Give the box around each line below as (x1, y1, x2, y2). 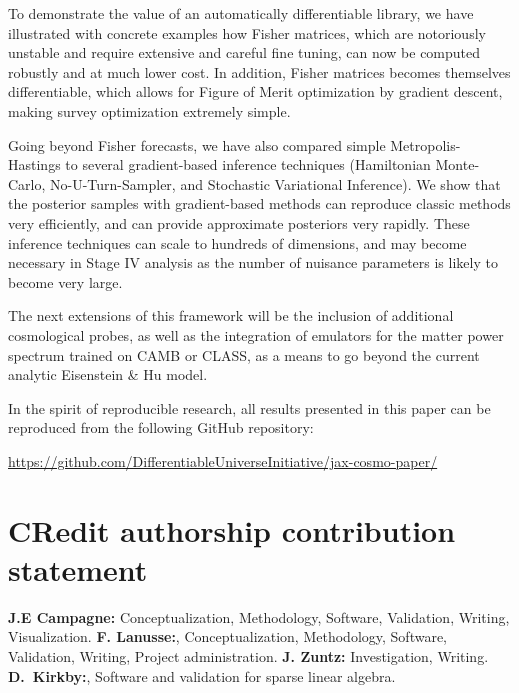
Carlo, (8, 173, 46, 194)
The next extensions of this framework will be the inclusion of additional (8, 305, 454, 326)
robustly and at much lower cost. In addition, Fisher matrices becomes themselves (8, 61, 511, 82)
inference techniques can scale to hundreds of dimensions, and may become (8, 232, 467, 253)
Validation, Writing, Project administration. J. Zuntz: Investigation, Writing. (8, 645, 489, 666)
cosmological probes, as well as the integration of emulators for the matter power (8, 324, 504, 345)
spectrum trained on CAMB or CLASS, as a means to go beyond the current (8, 344, 480, 365)
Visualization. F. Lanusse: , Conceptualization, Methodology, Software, (8, 626, 447, 647)
